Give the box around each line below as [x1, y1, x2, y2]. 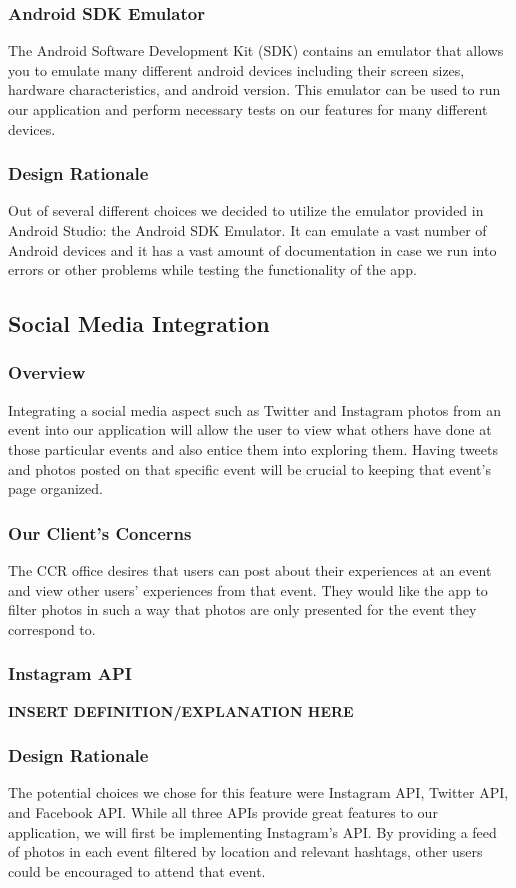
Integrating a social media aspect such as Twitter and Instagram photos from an [8, 399, 501, 420]
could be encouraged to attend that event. [8, 860, 266, 881]
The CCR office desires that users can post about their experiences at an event [8, 559, 492, 580]
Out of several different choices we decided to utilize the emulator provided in [8, 200, 484, 221]
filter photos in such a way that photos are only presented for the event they [8, 599, 477, 620]
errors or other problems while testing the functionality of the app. [8, 259, 417, 280]
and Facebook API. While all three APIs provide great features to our [8, 801, 438, 822]
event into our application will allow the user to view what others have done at [8, 419, 492, 440]
